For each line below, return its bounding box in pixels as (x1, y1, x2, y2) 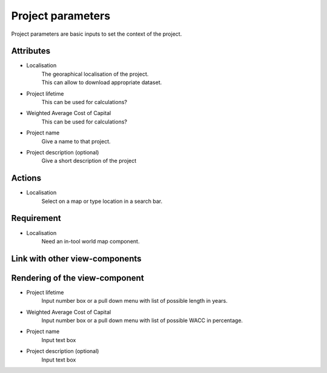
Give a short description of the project (41, 157, 137, 165)
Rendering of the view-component (11, 272, 145, 283)
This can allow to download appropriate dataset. (41, 79, 162, 86)
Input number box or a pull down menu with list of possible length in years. (41, 297, 228, 305)
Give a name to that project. (41, 137, 111, 145)
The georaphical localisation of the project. (41, 70, 149, 78)
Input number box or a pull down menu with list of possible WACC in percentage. (41, 317, 243, 324)
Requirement (11, 213, 62, 223)
